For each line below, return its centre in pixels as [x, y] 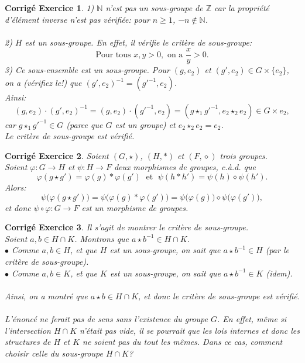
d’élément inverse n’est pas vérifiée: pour [77, 19]
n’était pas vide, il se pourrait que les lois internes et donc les [190, 330]
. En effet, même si [252, 318]
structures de [28, 342]
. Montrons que [102, 238]
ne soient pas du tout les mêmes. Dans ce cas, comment [183, 342]
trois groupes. [244, 155]
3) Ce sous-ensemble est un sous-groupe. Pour [87, 70]
